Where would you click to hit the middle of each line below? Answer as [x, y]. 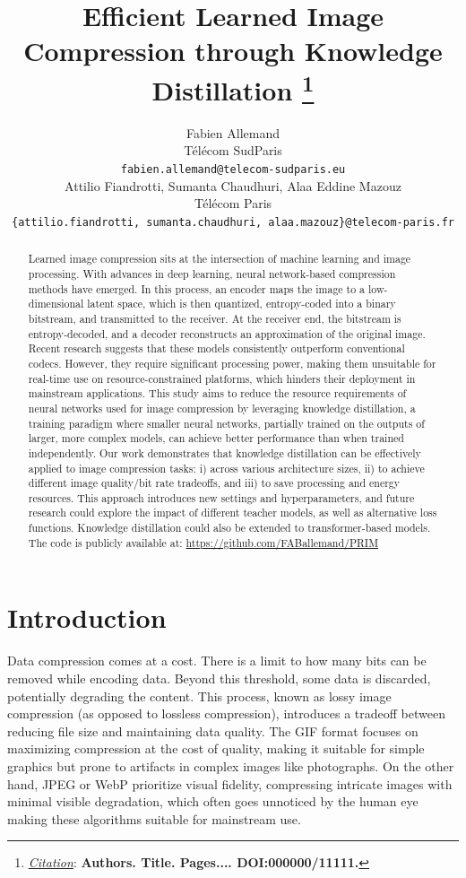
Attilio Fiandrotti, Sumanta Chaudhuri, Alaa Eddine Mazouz [233, 185]
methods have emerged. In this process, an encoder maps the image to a [197, 288]
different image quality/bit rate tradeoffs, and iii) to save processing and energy [214, 483]
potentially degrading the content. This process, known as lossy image [199, 695]
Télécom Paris [233, 203]
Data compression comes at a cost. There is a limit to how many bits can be [217, 661]
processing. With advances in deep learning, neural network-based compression [212, 273]
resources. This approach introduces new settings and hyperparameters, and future [221, 497]
